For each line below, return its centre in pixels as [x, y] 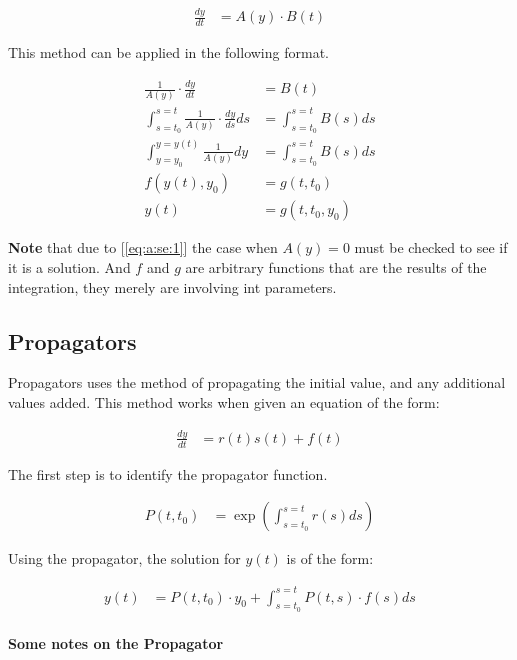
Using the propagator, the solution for [124, 558]
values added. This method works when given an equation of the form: [224, 402]
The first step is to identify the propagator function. [168, 473]
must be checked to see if [431, 247]
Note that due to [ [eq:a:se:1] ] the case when [143, 247]
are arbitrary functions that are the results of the [336, 267]
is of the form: [330, 558]
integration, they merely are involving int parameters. [172, 286]
